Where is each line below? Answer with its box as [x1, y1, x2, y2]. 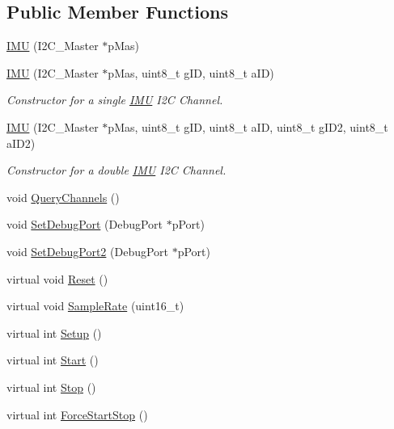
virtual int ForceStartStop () [6, 406, 148, 423]
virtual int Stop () [6, 378, 96, 395]
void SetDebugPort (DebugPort [6, 216, 163, 233]
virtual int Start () [6, 351, 99, 368]
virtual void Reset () [6, 270, 108, 287]
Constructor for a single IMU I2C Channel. [6, 91, 223, 108]
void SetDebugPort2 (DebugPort [6, 242, 169, 259]
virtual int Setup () [6, 324, 102, 341]
